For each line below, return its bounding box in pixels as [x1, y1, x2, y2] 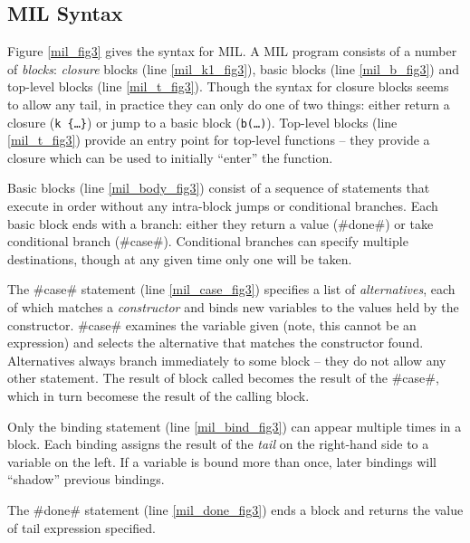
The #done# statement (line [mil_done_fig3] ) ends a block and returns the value [7, 500, 464, 519]
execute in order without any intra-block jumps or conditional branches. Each [7, 196, 438, 215]
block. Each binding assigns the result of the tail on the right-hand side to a [7, 434, 429, 453]
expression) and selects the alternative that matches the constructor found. [7, 333, 424, 352]
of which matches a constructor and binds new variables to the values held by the [7, 297, 459, 316]
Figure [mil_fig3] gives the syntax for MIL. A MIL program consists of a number [7, 42, 457, 61]
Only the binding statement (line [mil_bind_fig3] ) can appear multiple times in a [7, 416, 462, 435]
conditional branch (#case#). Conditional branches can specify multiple [7, 232, 408, 251]
